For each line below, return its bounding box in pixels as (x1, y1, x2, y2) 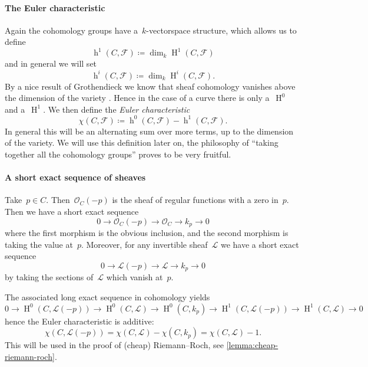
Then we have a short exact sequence (5, 205, 139, 218)
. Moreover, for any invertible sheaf (81, 238, 208, 250)
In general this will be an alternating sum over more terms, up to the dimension (5, 124, 294, 137)
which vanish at (106, 271, 163, 283)
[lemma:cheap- (226, 339, 279, 351)
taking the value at (5, 238, 73, 250)
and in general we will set (5, 57, 97, 70)
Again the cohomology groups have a (5, 24, 138, 36)
